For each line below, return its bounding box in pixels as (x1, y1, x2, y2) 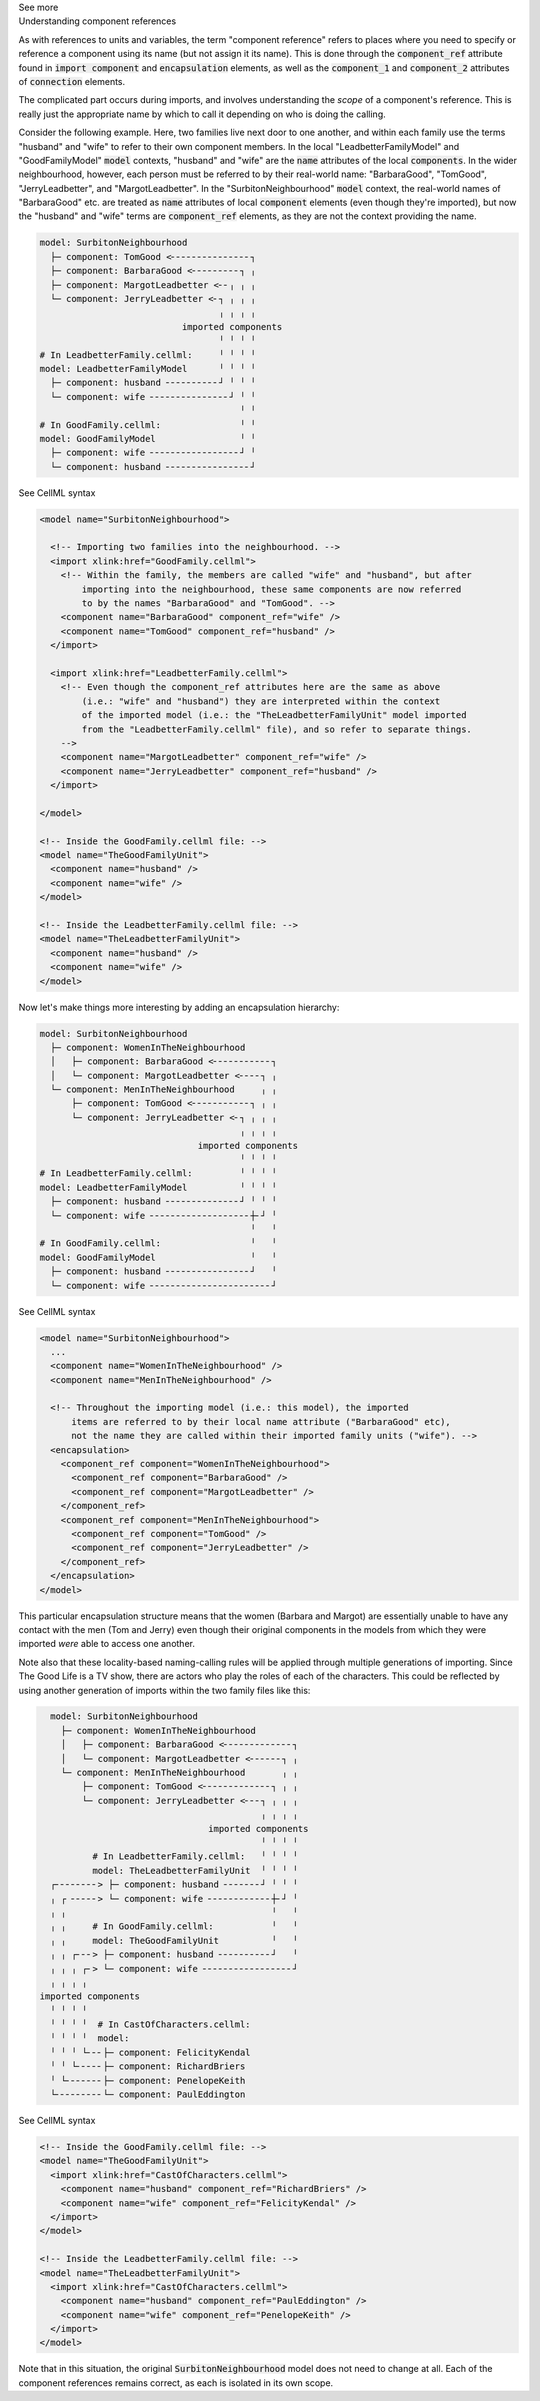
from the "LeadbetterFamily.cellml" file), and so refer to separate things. (81, 723, 472, 735)
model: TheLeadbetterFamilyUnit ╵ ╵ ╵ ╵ (91, 1865, 299, 1876)
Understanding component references (18, 15, 177, 27)
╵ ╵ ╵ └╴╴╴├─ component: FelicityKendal (50, 2046, 251, 2058)
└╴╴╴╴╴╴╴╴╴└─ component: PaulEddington (50, 2089, 246, 2100)
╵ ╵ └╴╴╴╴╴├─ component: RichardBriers (50, 2061, 246, 2072)
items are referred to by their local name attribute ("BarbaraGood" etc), (71, 1416, 452, 1427)
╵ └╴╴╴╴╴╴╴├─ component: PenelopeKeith (50, 2075, 246, 2086)
